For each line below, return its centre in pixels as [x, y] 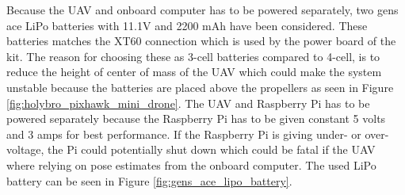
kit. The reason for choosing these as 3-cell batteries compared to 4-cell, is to [193, 56]
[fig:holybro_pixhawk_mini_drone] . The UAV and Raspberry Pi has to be [188, 103]
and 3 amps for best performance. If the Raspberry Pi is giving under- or [184, 134]
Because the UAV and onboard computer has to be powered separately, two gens [202, 10]
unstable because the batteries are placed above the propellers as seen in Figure [200, 87]
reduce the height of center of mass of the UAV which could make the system [194, 72]
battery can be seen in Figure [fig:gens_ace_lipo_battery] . [149, 180]
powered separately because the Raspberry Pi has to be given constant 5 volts [196, 119]
